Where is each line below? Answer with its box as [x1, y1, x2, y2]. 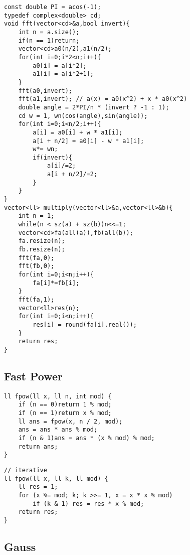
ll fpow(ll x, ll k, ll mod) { [4, 475, 108, 482]
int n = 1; [18, 212, 55, 220]
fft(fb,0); [18, 262, 55, 270]
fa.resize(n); [18, 237, 65, 245]
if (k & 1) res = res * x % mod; [33, 500, 144, 507]
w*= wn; [33, 146, 58, 153]
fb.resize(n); [18, 246, 65, 253]
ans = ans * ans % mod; [18, 426, 98, 434]
